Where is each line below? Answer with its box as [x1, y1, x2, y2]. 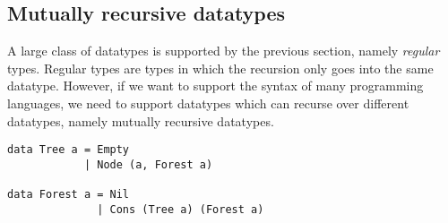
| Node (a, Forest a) [83, 158, 213, 171]
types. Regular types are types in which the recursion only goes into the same [7, 58, 434, 77]
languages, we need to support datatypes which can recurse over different [7, 93, 409, 112]
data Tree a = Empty [7, 143, 130, 157]
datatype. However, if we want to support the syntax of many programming [7, 76, 424, 95]
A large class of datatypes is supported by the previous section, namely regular [7, 41, 440, 60]
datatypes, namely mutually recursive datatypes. [7, 111, 274, 130]
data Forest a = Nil [7, 188, 130, 202]
